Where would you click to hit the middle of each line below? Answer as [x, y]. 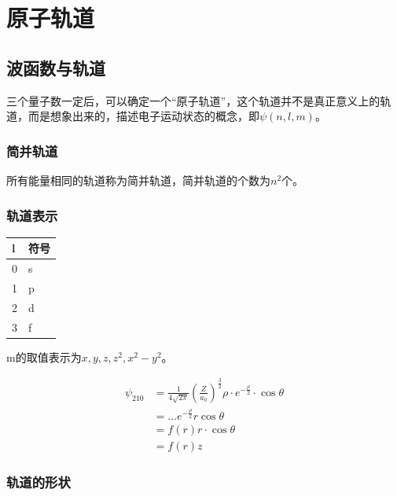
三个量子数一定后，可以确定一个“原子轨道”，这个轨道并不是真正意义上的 [193, 100]
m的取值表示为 [44, 356]
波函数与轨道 [56, 67]
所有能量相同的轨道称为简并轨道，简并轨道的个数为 [138, 180]
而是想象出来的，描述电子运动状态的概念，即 [143, 116]
